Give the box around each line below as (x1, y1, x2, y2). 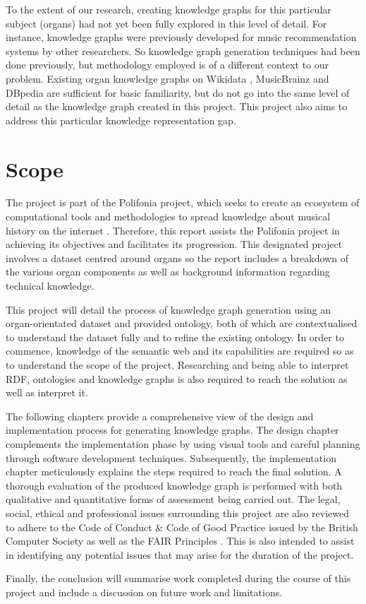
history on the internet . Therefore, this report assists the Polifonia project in (6, 223, 340, 237)
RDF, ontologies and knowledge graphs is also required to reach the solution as (6, 371, 348, 386)
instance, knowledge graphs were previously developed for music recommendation (6, 30, 357, 45)
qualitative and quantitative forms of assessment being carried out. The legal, (6, 492, 341, 507)
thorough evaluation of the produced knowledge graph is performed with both (6, 478, 343, 492)
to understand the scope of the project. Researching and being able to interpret (6, 357, 349, 372)
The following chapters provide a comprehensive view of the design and (6, 408, 314, 423)
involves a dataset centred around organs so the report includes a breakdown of (6, 250, 348, 265)
